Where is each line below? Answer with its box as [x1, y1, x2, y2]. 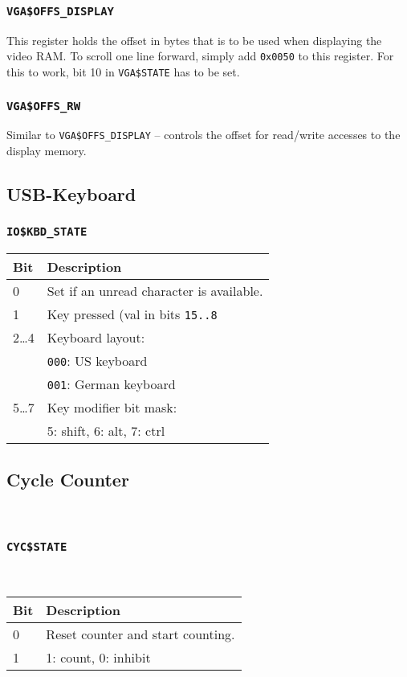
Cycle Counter [6, 466, 129, 491]
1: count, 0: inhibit [46, 648, 151, 667]
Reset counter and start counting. [46, 625, 235, 644]
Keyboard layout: [47, 328, 145, 347]
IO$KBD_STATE [6, 225, 88, 239]
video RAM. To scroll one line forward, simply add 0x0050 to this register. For [6, 47, 394, 64]
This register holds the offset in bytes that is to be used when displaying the [6, 31, 382, 48]
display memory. [6, 142, 87, 159]
